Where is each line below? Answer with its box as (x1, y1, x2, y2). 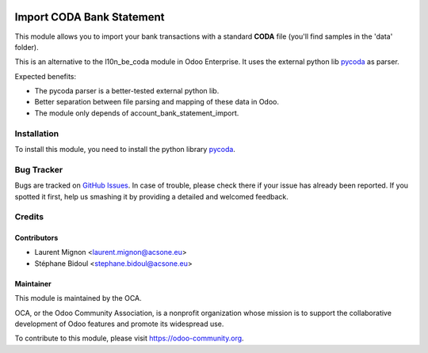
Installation (14, 127, 59, 139)
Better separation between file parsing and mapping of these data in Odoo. (34, 97, 279, 107)
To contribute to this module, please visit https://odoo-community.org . (14, 333, 245, 344)
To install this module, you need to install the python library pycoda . (14, 145, 235, 154)
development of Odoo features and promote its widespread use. (14, 319, 224, 328)
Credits (14, 211, 44, 222)
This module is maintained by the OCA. (14, 294, 142, 303)
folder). (14, 42, 39, 51)
